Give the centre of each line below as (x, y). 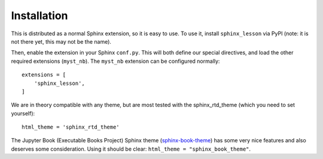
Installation (39, 16)
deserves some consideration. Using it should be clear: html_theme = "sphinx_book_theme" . (131, 149)
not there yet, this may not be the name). (61, 41)
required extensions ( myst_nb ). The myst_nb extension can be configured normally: (115, 61)
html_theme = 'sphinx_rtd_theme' (71, 127)
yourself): (23, 113)
